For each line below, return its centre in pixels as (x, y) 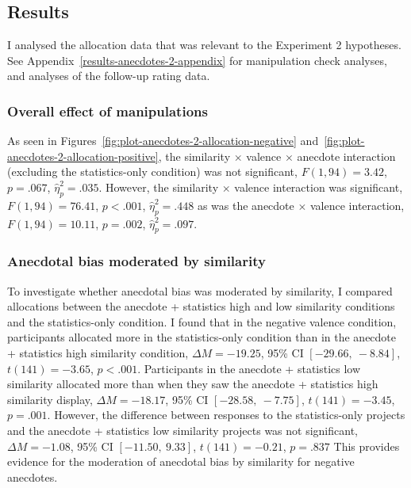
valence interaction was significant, (319, 187)
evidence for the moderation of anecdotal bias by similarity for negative (181, 461)
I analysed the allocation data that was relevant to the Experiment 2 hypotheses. (204, 45)
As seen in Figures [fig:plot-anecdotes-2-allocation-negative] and (163, 141)
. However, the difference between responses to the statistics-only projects (226, 415)
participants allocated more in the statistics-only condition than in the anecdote (202, 337)
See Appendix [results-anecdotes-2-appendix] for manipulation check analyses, (197, 60)
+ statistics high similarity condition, (98, 352)
